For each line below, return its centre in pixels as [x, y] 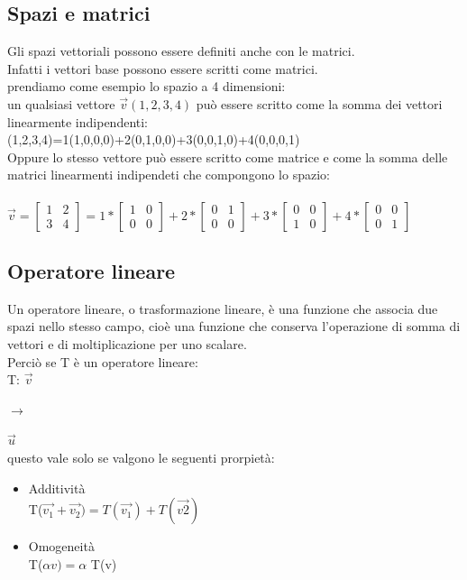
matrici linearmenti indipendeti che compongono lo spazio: [169, 175]
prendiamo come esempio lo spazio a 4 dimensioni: [147, 86]
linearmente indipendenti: [78, 121]
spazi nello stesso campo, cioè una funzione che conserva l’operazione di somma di [234, 326]
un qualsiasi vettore [61, 103]
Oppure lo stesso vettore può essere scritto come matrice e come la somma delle [228, 157]
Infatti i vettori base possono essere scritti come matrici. [163, 68]
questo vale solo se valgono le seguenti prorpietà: [141, 457]
